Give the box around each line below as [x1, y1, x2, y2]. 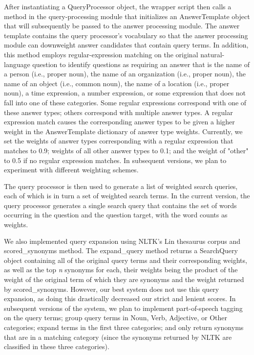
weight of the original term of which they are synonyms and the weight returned [4, 274, 244, 284]
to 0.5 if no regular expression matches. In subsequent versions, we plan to [4, 155, 227, 165]
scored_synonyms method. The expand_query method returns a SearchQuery [4, 245, 238, 256]
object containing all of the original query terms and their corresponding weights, [4, 255, 247, 265]
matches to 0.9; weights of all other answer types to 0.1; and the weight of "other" [4, 145, 249, 155]
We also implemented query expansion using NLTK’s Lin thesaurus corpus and [4, 236, 241, 246]
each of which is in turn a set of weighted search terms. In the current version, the [4, 190, 250, 201]
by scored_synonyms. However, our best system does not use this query [4, 284, 219, 294]
